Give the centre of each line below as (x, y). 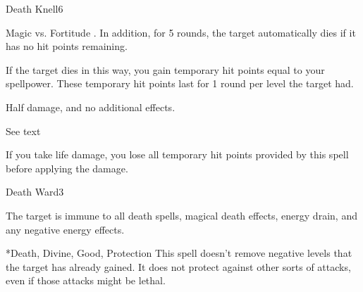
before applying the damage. (67, 168)
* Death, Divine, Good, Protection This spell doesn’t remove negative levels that (179, 253)
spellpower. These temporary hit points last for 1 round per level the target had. (180, 83)
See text (23, 131)
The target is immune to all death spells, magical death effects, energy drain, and (181, 215)
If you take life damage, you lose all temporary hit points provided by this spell (177, 154)
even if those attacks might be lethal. (86, 280)
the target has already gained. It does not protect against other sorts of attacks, (178, 266)
